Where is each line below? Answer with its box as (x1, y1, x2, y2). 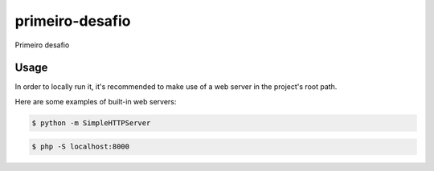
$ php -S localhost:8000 (31, 142, 130, 152)
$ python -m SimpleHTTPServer (31, 118, 151, 128)
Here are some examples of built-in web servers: (14, 96, 177, 106)
